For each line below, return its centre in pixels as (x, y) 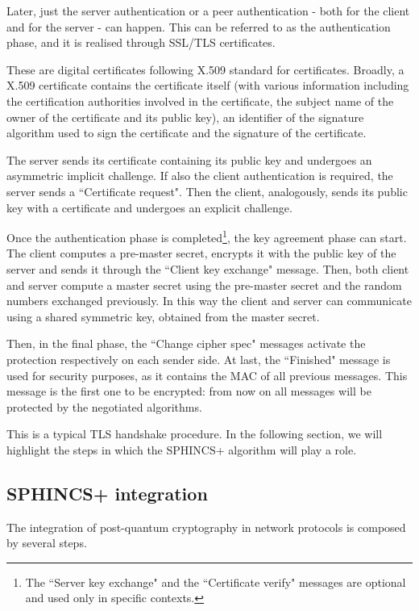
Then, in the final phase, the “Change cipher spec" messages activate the (186, 343)
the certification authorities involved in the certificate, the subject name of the (200, 100)
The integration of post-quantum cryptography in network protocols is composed (206, 527)
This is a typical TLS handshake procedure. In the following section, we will (195, 434)
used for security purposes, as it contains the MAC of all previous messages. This (207, 375)
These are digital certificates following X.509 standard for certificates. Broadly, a (205, 69)
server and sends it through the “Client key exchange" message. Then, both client (208, 268)
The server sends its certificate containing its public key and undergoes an (189, 159)
